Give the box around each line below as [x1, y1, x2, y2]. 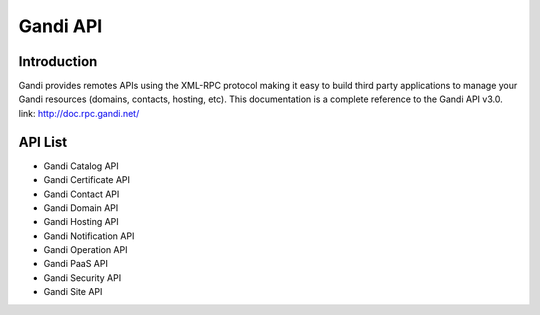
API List [18, 133, 68, 150]
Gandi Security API [43, 271, 122, 284]
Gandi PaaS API [43, 258, 109, 270]
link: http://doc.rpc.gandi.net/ [18, 107, 140, 119]
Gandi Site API [43, 286, 103, 298]
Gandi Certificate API [43, 174, 130, 186]
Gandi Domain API [43, 201, 119, 214]
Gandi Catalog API [43, 160, 119, 172]
